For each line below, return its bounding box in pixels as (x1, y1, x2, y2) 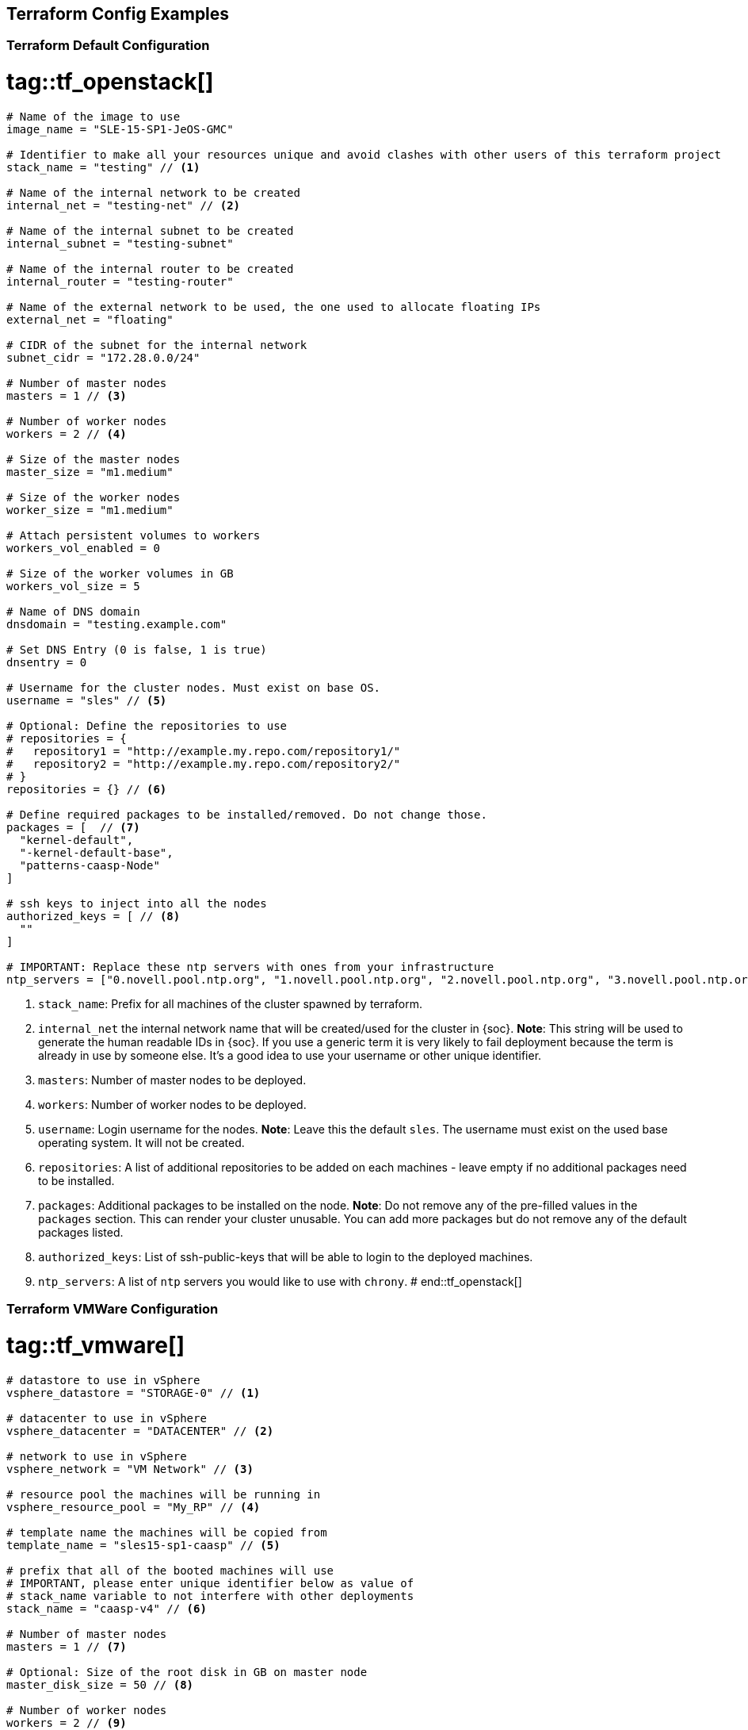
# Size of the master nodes (6, 452, 181, 466)
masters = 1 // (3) (6, 389, 127, 402)
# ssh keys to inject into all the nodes (6, 896, 267, 910)
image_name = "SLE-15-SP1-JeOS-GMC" (6, 122, 234, 136)
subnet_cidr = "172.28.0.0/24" (6, 351, 200, 364)
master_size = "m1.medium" (6, 465, 174, 478)
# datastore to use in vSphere (6, 1373, 200, 1387)
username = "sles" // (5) (6, 693, 167, 707)
